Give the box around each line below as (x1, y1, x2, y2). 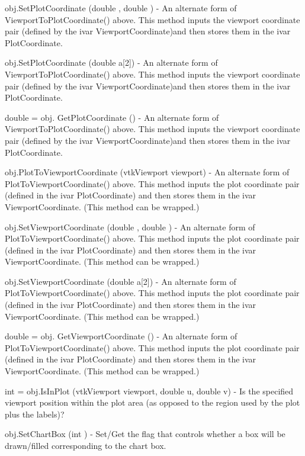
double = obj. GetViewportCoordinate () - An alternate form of (5, 330, 237, 342)
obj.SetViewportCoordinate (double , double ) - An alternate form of (5, 220, 255, 233)
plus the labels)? (5, 407, 65, 420)
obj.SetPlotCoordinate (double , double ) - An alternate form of (5, 2, 237, 14)
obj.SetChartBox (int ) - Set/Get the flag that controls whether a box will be (5, 428, 285, 440)
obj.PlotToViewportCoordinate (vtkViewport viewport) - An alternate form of (5, 166, 290, 178)
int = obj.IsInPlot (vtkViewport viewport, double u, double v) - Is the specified (5, 384, 294, 397)
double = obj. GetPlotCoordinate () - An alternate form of (5, 111, 219, 123)
